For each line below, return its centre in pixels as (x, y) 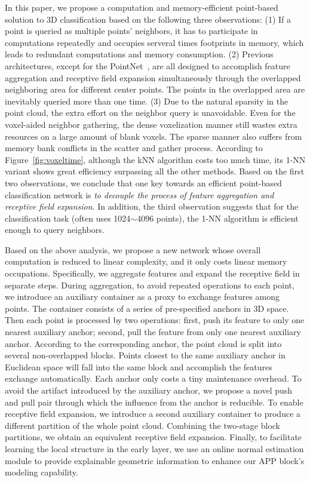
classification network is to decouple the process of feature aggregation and (139, 194)
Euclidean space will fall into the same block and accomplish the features (139, 366)
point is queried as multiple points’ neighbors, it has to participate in (131, 31)
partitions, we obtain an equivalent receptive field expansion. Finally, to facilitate (154, 437)
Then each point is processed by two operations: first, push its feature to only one (155, 320)
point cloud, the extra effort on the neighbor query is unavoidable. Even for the (150, 113)
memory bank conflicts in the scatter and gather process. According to (134, 148)
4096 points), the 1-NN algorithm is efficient (218, 218)
